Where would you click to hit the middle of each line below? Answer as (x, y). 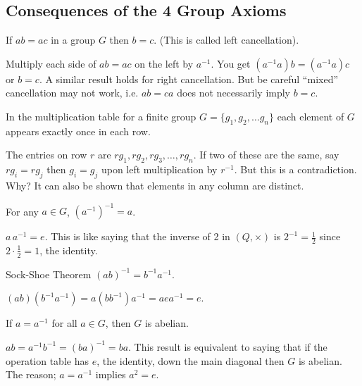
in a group (73, 40)
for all (64, 323)
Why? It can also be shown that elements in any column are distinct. (155, 185)
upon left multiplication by (159, 169)
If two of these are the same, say (269, 155)
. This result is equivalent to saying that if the (228, 346)
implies (111, 374)
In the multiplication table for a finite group (101, 116)
